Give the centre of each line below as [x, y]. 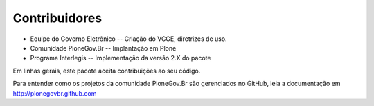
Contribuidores [57, 18]
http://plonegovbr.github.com [55, 93]
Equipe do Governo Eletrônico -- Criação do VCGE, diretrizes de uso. [129, 39]
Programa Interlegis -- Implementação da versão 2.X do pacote [121, 58]
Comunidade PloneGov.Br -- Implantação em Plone [103, 48]
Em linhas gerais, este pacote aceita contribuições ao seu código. [107, 71]
